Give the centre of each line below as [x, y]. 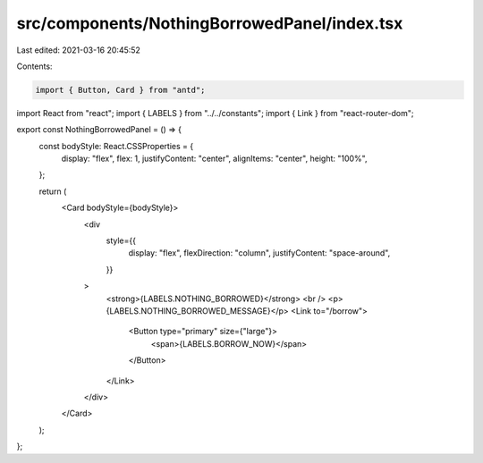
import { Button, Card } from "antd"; [120, 90]
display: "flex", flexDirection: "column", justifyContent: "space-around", [259, 253]
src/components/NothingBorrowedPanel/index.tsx [210, 23]
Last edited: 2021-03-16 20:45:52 [78, 50]
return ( [53, 191]
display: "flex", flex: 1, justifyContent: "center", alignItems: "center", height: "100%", [214, 159]
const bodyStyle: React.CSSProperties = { [116, 146]
